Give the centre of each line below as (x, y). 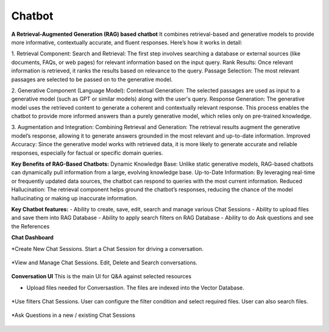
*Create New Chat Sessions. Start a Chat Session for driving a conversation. (108, 249)
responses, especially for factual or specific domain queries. (87, 153)
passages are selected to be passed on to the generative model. (92, 79)
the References (30, 226)
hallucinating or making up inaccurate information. (74, 198)
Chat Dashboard (33, 238)
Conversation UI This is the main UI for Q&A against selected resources (101, 277)
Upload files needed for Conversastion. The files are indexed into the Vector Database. (136, 288)
